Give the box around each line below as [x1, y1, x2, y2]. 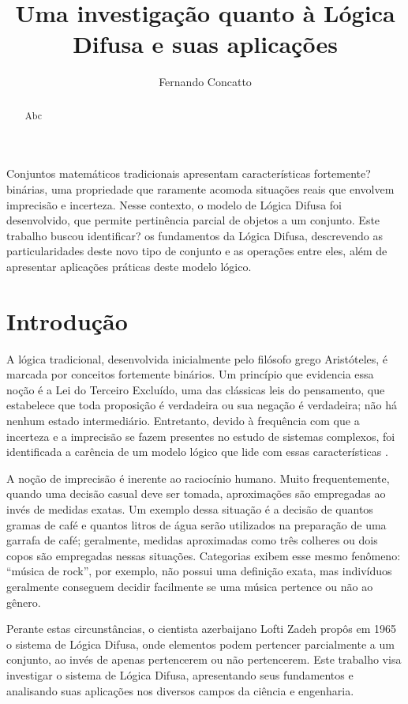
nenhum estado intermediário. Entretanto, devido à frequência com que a [6, 412, 360, 429]
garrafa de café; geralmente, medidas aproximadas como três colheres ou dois [6, 532, 378, 548]
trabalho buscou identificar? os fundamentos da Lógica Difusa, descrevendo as [6, 227, 383, 243]
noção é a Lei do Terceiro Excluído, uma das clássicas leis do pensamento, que [6, 381, 385, 397]
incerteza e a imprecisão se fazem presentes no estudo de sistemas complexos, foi [6, 427, 395, 444]
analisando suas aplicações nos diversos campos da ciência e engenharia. [6, 682, 354, 698]
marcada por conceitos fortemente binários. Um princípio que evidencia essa [6, 366, 374, 382]
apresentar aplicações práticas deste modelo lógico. [6, 258, 252, 274]
